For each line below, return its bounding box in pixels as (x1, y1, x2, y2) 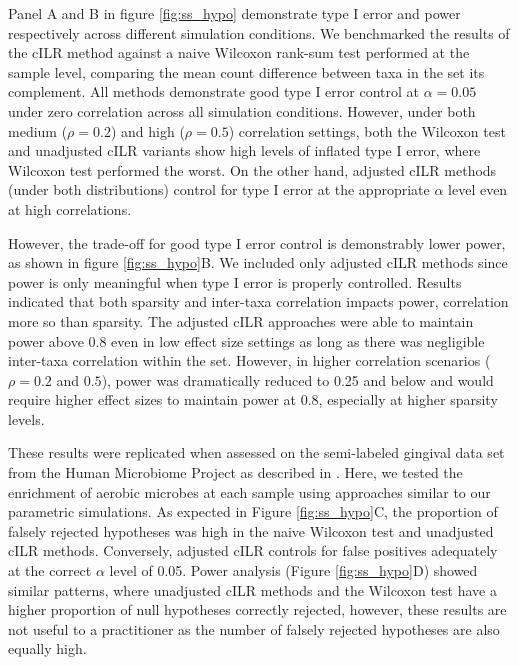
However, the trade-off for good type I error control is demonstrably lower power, (8, 232, 506, 253)
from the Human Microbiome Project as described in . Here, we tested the (8, 462, 463, 483)
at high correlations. (8, 198, 132, 219)
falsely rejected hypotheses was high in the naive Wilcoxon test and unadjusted (8, 520, 494, 541)
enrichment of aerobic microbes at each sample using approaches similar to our (8, 481, 491, 502)
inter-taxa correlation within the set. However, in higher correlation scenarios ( (8, 350, 491, 371)
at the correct (8, 560, 92, 581)
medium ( (8, 120, 68, 141)
